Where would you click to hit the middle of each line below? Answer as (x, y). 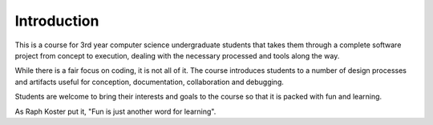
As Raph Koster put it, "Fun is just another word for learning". (115, 111)
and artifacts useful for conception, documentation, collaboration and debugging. (149, 82)
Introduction (57, 21)
